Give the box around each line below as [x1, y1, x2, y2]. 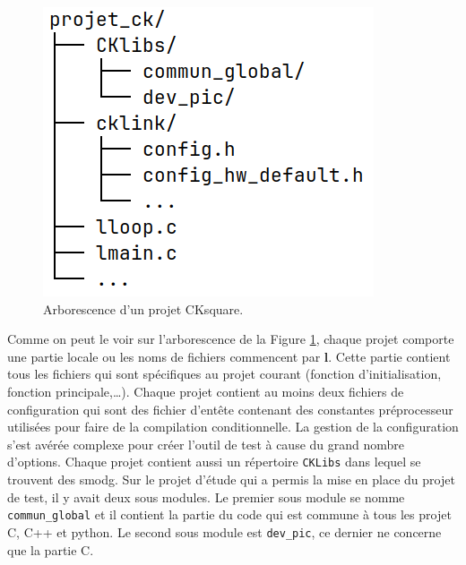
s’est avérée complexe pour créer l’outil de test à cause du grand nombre [7, 434, 405, 453]
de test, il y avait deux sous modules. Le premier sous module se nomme [7, 487, 405, 506]
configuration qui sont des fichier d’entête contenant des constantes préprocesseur [7, 399, 453, 418]
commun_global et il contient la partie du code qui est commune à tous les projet [7, 505, 452, 524]
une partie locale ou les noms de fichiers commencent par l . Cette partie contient [7, 347, 451, 365]
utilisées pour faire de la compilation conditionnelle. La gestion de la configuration [7, 417, 459, 436]
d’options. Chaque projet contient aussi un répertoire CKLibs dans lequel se [7, 452, 421, 471]
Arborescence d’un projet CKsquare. [43, 299, 244, 318]
